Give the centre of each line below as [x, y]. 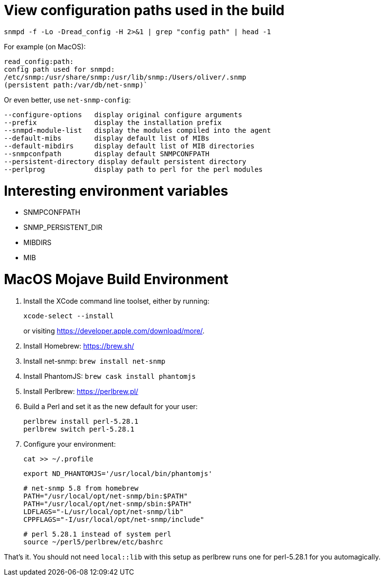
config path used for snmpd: [59, 69]
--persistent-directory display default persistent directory [125, 161]
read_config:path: [39, 61]
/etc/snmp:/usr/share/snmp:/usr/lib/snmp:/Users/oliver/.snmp [125, 77]
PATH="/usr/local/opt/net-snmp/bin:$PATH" [106, 496]
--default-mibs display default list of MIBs [107, 138]
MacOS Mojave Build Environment [116, 279]
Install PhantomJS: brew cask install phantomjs [110, 376]
